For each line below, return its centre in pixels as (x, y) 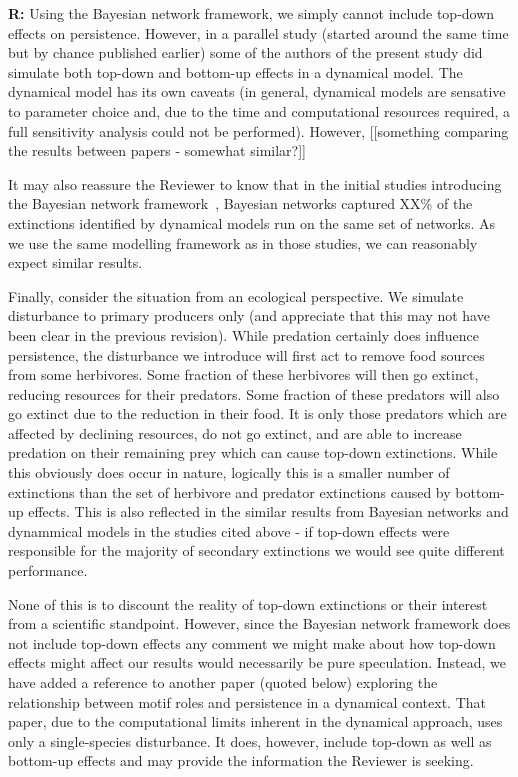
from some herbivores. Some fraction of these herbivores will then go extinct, (243, 374)
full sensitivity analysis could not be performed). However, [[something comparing (258, 130)
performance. (48, 570)
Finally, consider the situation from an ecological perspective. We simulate (236, 295)
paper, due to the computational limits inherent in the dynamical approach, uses (255, 721)
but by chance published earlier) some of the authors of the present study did (245, 52)
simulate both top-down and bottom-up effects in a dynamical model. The (235, 71)
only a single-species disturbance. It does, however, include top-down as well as (250, 740)
